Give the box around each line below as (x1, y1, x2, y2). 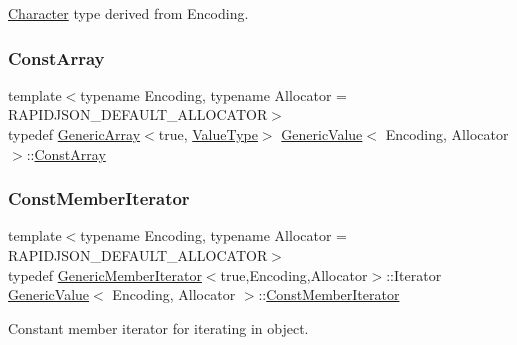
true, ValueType (158, 124, 258, 144)
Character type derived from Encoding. (8, 3, 249, 23)
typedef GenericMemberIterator (8, 264, 202, 285)
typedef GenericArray (8, 124, 141, 144)
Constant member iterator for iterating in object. (8, 317, 309, 338)
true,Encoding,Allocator (220, 264, 368, 285)
